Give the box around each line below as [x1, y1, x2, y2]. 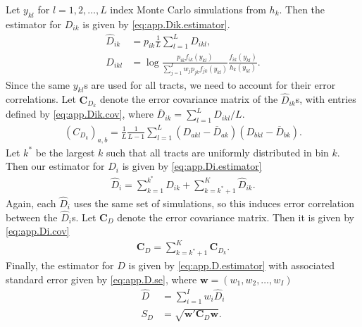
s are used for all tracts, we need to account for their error [84, 77, 336, 92]
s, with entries [295, 92, 356, 106]
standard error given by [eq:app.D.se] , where [6, 271, 197, 286]
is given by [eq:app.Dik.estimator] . [82, 16, 230, 31]
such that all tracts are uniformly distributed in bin [106, 144, 329, 159]
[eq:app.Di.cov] [6, 223, 70, 238]
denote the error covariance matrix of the [99, 92, 278, 106]
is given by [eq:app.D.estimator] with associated [128, 258, 335, 273]
